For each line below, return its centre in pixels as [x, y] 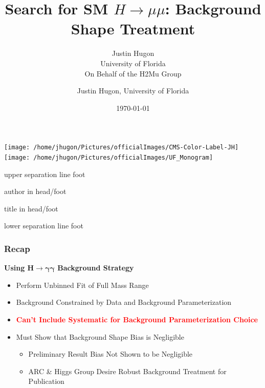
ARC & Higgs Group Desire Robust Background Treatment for [127, 371]
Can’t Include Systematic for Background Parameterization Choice [137, 319]
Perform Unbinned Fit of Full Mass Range [82, 285]
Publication [46, 381]
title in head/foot [31, 208]
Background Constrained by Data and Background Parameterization [124, 302]
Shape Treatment [133, 28]
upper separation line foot [45, 174]
